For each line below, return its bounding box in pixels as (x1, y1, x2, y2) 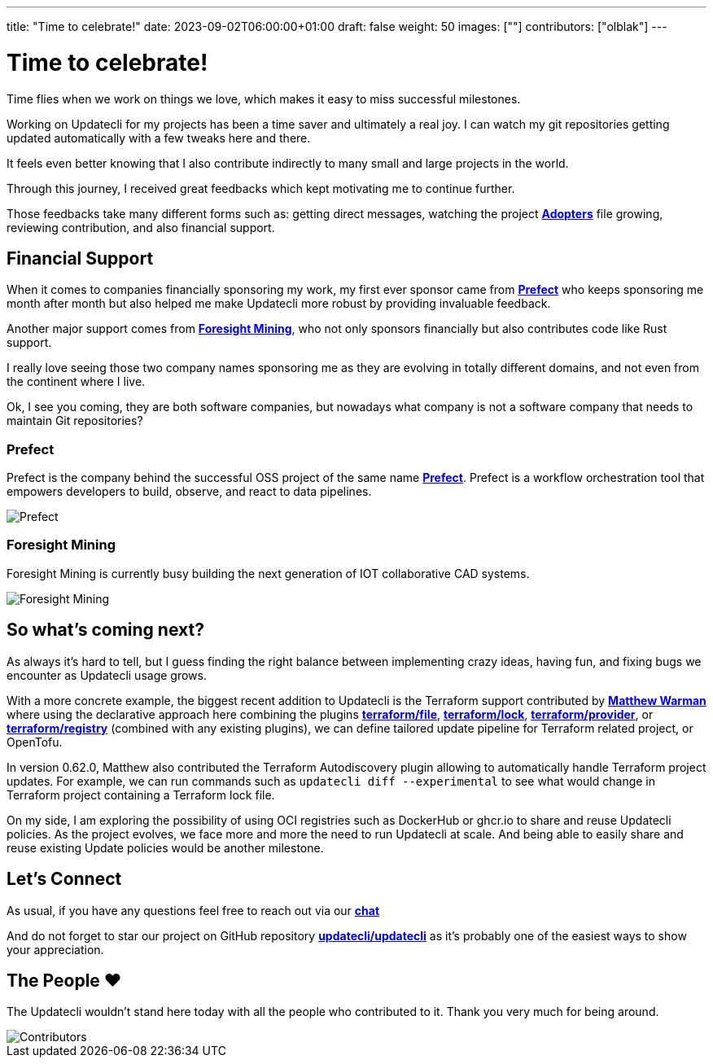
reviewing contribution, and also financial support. (7, 220, 275, 234)
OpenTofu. (7, 734, 63, 749)
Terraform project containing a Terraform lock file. (7, 787, 275, 802)
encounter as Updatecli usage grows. (7, 668, 207, 682)
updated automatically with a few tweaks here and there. (7, 130, 311, 145)
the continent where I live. (7, 374, 146, 389)
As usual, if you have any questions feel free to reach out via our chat (7, 903, 380, 917)
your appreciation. (7, 942, 104, 957)
